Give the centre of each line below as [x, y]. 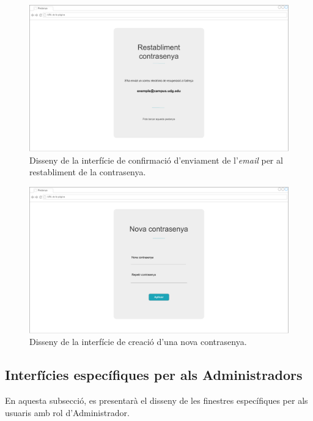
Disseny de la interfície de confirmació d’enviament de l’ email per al [156, 160]
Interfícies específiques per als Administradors [154, 375]
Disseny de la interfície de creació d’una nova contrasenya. [138, 342]
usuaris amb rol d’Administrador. [67, 412]
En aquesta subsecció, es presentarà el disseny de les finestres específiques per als [156, 400]
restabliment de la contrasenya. [88, 172]
